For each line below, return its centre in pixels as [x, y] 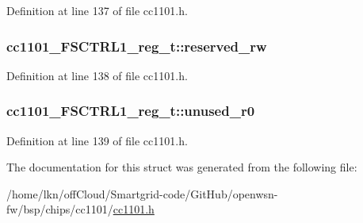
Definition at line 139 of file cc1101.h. [97, 140]
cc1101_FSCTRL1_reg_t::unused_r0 [131, 111]
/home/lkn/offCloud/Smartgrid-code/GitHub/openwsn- [142, 193]
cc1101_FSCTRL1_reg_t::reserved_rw [137, 46]
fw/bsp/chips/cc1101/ [60, 209]
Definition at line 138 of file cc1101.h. [97, 75]
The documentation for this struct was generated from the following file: [182, 167]
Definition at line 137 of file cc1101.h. [97, 10]
